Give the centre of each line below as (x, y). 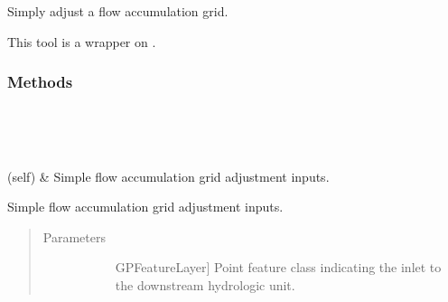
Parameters (74, 236)
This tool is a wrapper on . (82, 41)
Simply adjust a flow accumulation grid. (118, 11)
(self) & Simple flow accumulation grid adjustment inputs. (168, 176)
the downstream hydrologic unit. (205, 284)
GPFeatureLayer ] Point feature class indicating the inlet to (278, 267)
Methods (40, 82)
